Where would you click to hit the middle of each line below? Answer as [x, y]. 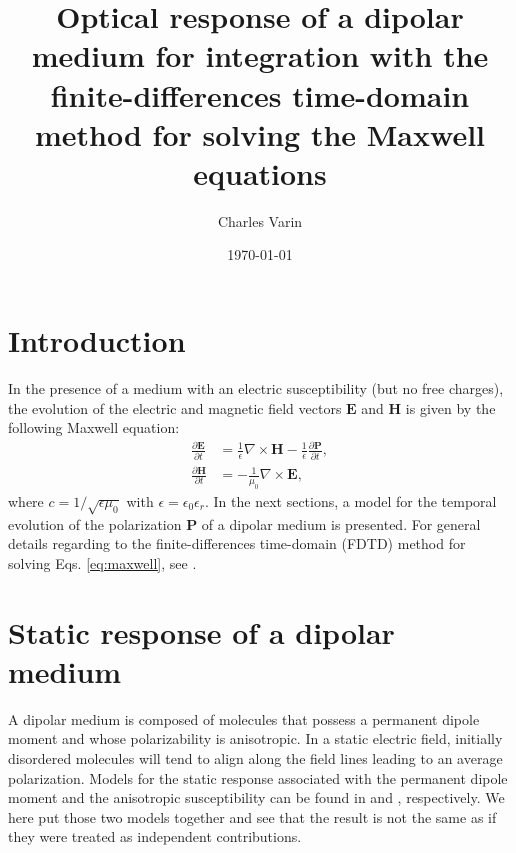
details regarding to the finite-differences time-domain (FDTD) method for [237, 543]
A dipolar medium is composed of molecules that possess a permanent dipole [244, 718]
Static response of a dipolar [201, 631]
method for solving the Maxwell [260, 133]
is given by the [450, 407]
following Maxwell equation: [94, 427]
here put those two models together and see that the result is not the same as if [252, 816]
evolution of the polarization [95, 523]
